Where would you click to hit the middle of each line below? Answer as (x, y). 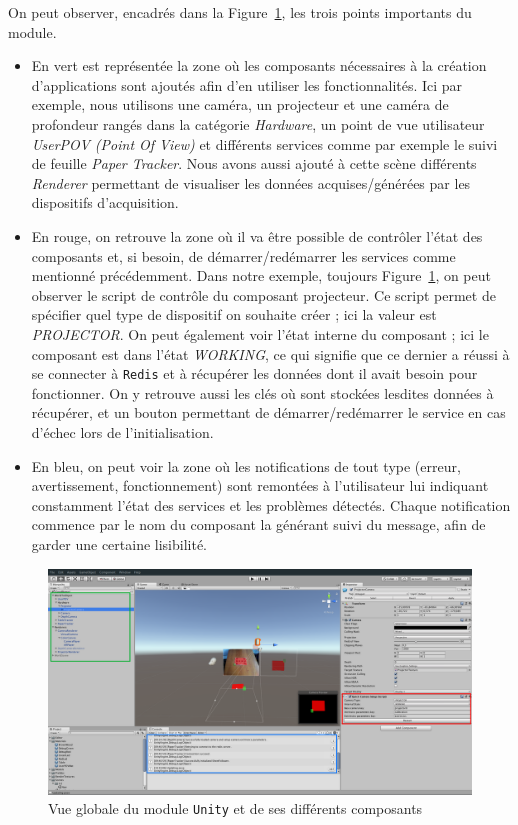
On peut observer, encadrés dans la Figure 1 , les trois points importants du (240, 12)
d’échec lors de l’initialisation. (122, 431)
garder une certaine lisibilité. (119, 543)
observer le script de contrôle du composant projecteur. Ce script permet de (263, 294)
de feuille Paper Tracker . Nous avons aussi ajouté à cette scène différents (254, 163)
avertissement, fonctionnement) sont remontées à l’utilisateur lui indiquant (260, 485)
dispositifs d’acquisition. (105, 202)
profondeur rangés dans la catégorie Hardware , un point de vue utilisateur (258, 123)
